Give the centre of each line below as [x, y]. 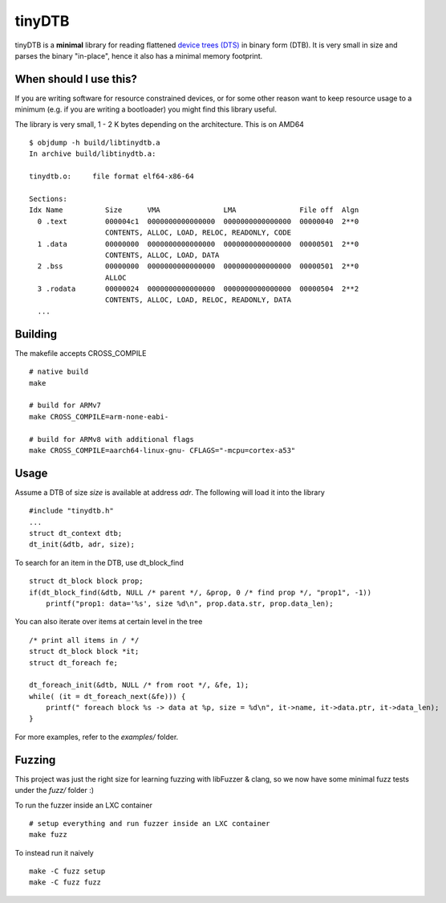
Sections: [48, 198]
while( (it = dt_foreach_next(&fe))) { [107, 696]
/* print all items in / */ [84, 640]
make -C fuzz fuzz [65, 883]
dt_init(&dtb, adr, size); [82, 545]
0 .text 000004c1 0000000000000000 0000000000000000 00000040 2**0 [198, 221]
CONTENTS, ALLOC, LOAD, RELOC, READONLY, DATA [198, 300]
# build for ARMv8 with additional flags [111, 439]
